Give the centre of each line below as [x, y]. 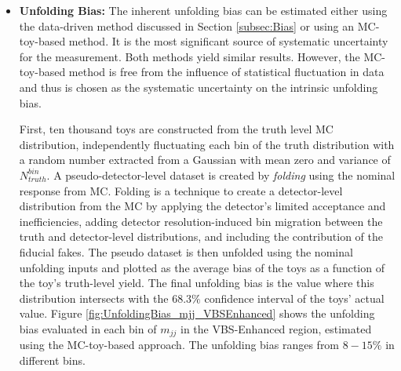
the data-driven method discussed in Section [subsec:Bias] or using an [187, 25]
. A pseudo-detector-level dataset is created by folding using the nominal [221, 175]
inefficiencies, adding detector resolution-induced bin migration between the [201, 221]
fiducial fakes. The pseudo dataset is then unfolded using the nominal [186, 251]
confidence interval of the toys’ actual [294, 298]
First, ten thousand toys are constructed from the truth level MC [176, 129]
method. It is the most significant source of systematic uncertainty [228, 41]
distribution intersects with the [94, 298]
